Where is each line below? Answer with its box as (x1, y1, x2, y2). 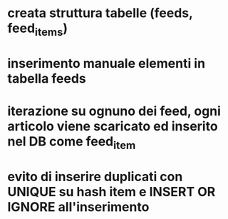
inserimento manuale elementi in (7, 55, 205, 71)
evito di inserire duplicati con (7, 168, 183, 185)
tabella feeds (7, 70, 87, 86)
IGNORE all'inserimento (7, 198, 150, 215)
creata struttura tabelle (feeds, (7, 5, 193, 21)
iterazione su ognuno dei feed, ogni (7, 103, 221, 119)
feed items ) (7, 20, 68, 39)
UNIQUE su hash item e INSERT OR (7, 183, 216, 200)
